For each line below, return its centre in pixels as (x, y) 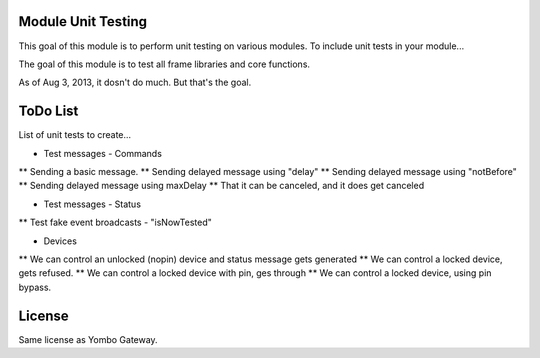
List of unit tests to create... (75, 135)
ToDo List (48, 111)
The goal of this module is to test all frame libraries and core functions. (164, 64)
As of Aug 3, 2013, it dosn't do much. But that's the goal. (135, 82)
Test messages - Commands (102, 153)
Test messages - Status (92, 204)
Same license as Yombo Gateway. (88, 339)
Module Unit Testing (83, 21)
